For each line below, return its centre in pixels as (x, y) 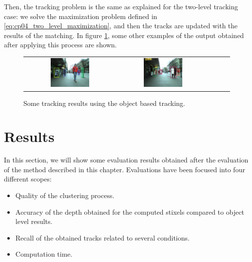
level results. (34, 221)
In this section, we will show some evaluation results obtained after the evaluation (126, 160)
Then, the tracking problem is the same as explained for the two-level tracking (121, 6)
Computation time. (44, 254)
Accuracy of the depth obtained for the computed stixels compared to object (130, 212)
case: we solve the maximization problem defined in (81, 16)
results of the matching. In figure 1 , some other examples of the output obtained (124, 35)
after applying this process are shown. (60, 45)
